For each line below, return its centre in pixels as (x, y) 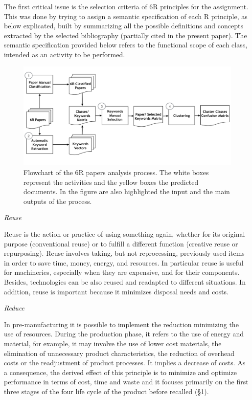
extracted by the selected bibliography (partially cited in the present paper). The (126, 35)
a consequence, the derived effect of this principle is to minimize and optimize (120, 372)
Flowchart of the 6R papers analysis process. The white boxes (116, 172)
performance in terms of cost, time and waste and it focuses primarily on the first (126, 382)
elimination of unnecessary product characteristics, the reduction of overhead (119, 353)
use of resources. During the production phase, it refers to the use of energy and (124, 334)
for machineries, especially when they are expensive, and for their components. (122, 272)
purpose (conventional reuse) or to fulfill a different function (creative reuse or (121, 243)
